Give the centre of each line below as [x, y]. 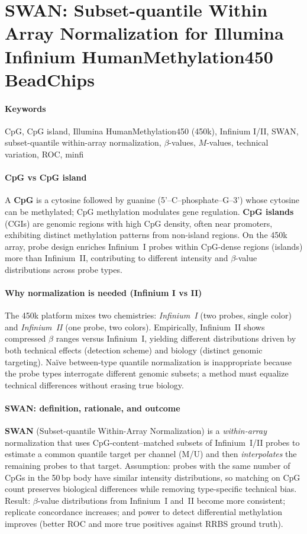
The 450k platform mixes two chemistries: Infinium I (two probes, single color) [148, 315]
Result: [18, 500]
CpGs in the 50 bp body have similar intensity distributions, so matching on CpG [153, 477]
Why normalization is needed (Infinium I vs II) [104, 293]
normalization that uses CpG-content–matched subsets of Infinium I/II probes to [152, 442]
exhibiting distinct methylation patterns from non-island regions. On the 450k [146, 235]
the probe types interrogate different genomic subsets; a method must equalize [147, 373]
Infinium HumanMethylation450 [139, 56]
